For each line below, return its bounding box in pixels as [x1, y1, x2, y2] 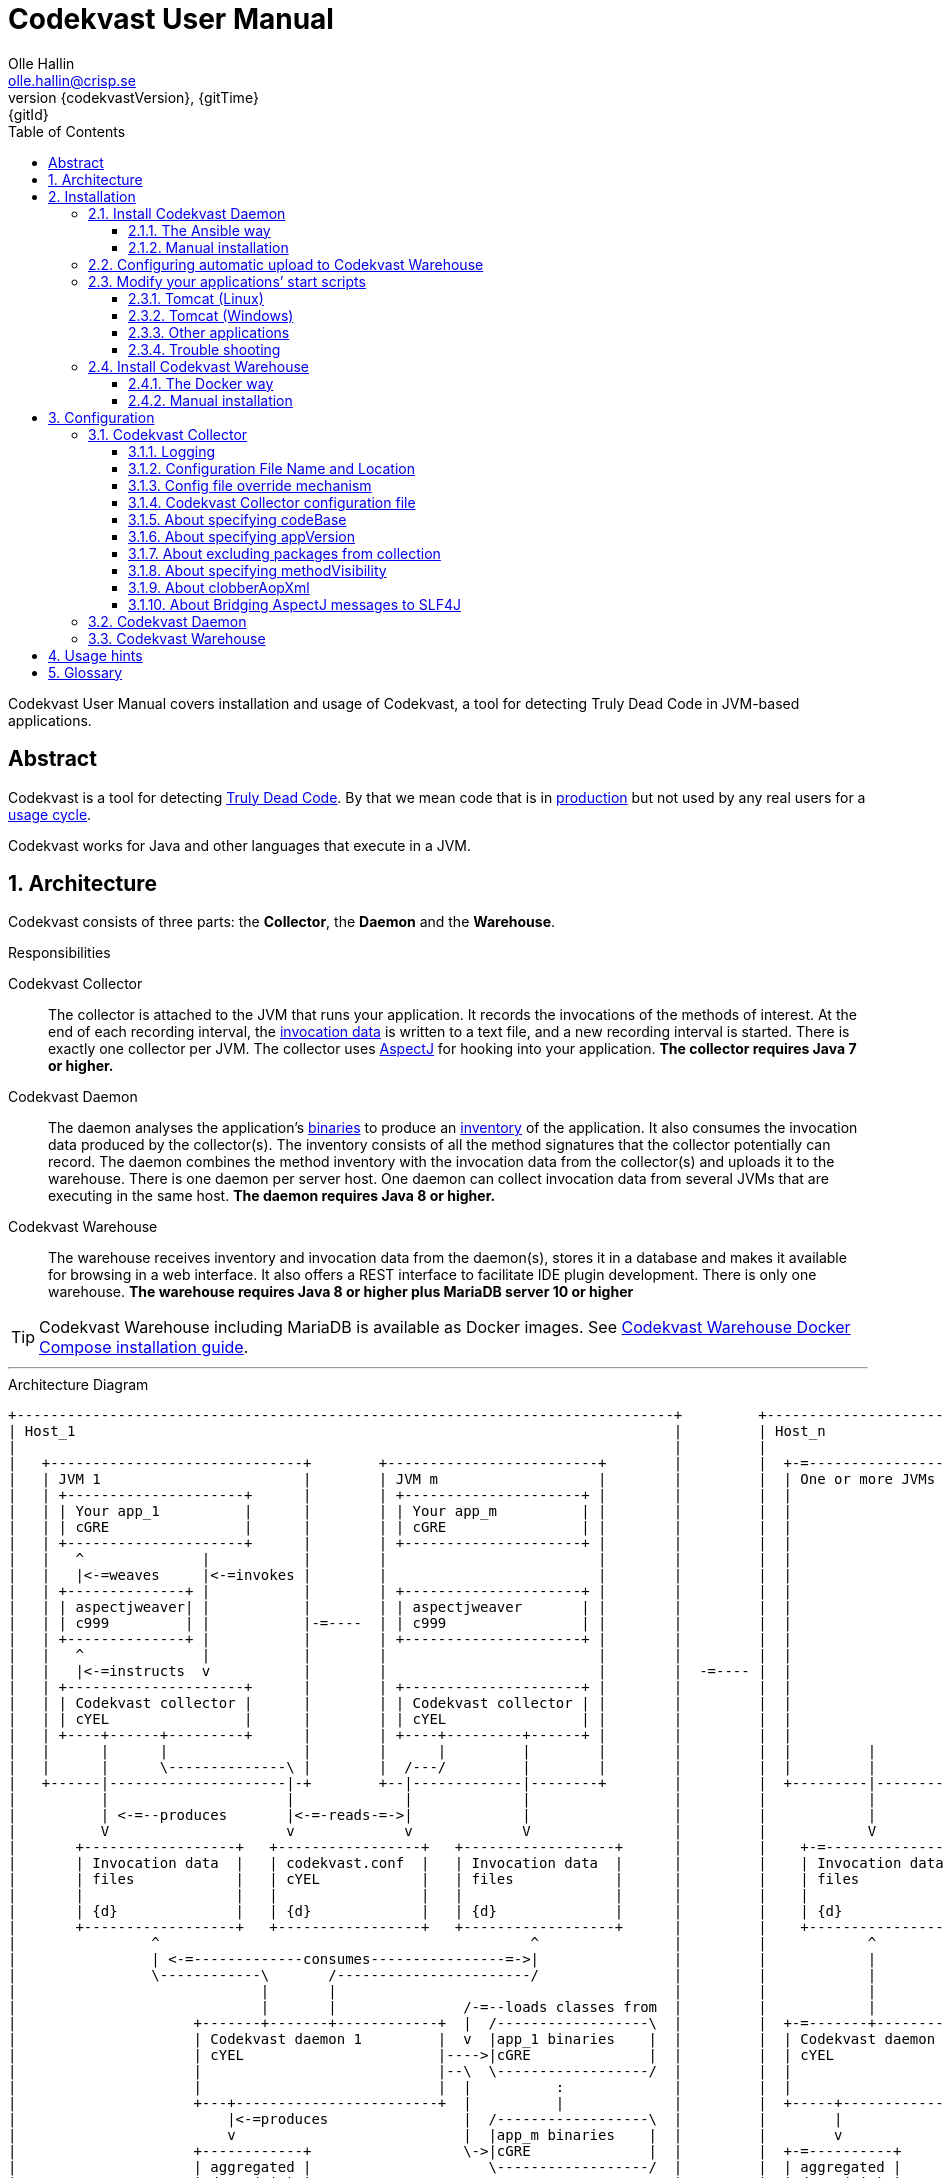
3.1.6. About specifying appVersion [128, 527, 356, 545]
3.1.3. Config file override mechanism [128, 476, 372, 494]
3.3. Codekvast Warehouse [88, 629, 266, 647]
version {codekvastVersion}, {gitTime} [8, 88, 259, 106]
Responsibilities [8, 944, 111, 962]
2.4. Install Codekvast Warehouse [88, 357, 310, 375]
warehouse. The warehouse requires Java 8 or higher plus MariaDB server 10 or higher [48, 1283, 634, 1301]
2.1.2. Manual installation [128, 238, 289, 256]
